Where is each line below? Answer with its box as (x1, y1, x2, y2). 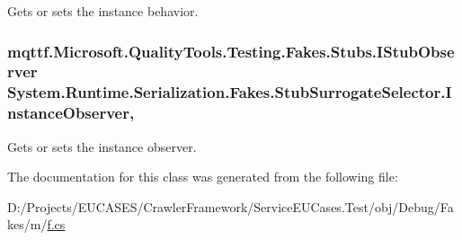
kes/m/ (7, 215, 48, 234)
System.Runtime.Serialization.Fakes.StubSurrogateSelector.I (7, 81, 452, 103)
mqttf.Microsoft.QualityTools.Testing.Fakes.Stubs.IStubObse (7, 40, 455, 62)
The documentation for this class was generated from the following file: (7, 167, 398, 186)
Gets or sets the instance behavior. (7, 2, 199, 20)
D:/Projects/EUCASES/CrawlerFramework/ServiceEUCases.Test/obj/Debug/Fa (7, 197, 454, 216)
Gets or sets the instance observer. (7, 137, 197, 156)
